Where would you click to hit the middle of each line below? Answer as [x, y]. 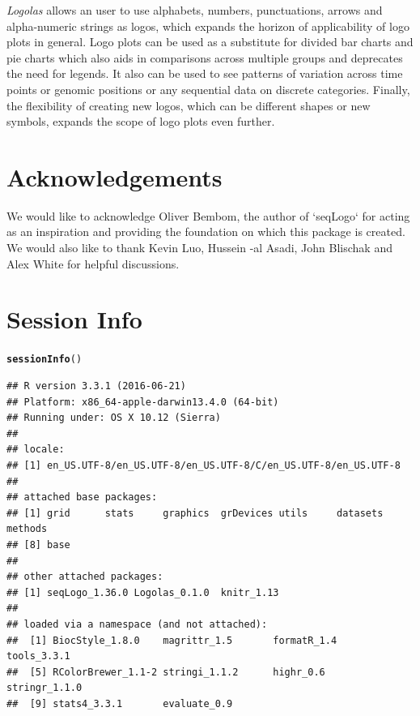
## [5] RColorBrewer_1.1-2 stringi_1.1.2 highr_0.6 [166, 672]
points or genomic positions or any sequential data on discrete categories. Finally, [208, 89]
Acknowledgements [115, 176]
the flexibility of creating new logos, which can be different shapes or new [189, 105]
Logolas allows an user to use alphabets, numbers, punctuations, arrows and [195, 10]
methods [27, 529]
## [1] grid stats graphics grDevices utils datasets [195, 513]
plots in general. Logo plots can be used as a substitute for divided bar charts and [210, 42]
